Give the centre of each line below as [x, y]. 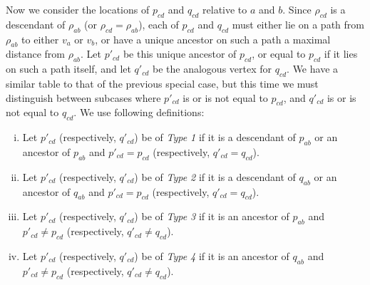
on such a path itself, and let [68, 69]
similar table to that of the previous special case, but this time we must [162, 83]
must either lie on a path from [298, 24]
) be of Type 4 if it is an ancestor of [212, 255]
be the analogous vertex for [212, 69]
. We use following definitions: [139, 112]
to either [40, 39]
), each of [159, 24]
